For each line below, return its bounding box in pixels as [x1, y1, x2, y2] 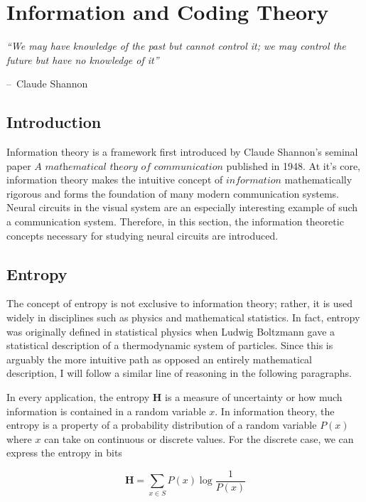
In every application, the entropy [6, 390, 150, 405]
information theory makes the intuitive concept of [6, 172, 223, 187]
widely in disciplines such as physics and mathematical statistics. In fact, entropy [6, 310, 360, 325]
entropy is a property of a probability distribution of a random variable [6, 417, 317, 432]
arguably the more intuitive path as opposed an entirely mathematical [6, 351, 313, 366]
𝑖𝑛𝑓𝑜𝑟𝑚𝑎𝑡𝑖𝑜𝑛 [225, 176, 281, 186]
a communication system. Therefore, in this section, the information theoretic [6, 214, 344, 229]
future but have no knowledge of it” [6, 52, 159, 67]
